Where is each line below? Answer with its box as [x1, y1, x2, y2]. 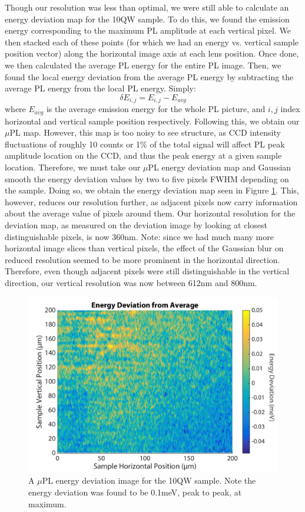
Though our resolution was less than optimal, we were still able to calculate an [5, 1, 289, 13]
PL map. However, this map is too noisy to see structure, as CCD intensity [9, 126, 281, 139]
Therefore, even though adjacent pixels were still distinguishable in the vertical [5, 265, 290, 277]
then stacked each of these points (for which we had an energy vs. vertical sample [5, 35, 299, 48]
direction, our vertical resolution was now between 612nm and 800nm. [5, 276, 257, 288]
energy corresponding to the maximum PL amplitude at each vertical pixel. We [5, 24, 291, 37]
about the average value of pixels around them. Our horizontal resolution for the [5, 207, 296, 219]
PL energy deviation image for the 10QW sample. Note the [42, 474, 256, 487]
